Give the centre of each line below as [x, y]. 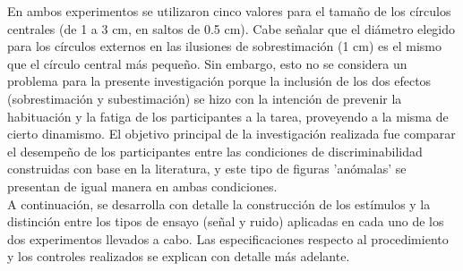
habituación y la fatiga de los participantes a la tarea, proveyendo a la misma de [228, 116]
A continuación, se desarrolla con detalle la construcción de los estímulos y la [219, 203]
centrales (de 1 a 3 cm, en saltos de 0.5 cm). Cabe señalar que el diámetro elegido [231, 28]
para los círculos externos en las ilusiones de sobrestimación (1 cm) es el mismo [225, 46]
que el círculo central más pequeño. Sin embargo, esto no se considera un [207, 63]
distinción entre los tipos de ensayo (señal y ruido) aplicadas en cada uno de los [226, 221]
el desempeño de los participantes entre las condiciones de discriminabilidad [215, 151]
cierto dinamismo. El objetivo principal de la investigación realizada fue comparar [231, 134]
